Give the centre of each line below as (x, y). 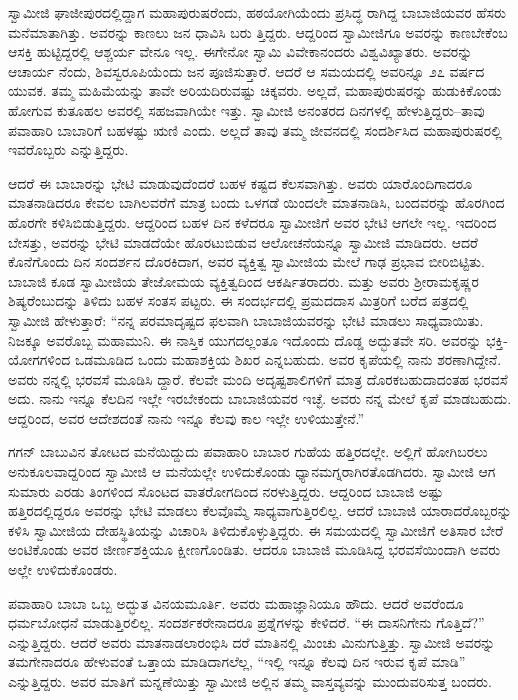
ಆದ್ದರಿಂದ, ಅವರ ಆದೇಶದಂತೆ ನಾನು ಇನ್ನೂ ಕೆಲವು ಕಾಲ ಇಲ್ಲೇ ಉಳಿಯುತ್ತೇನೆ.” (186, 417)
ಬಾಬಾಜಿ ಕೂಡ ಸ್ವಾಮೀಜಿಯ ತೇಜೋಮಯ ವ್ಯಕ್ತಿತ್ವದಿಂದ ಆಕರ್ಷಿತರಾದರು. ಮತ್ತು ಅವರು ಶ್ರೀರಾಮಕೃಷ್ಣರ (243, 280)
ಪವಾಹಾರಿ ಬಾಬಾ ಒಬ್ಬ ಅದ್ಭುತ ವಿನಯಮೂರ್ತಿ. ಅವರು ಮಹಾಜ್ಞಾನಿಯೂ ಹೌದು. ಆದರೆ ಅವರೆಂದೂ (236, 602)
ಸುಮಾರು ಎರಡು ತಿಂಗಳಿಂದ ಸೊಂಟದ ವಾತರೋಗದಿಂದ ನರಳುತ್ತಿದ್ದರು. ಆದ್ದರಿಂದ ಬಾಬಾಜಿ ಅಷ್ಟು (226, 490)
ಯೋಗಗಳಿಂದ (39, 359)
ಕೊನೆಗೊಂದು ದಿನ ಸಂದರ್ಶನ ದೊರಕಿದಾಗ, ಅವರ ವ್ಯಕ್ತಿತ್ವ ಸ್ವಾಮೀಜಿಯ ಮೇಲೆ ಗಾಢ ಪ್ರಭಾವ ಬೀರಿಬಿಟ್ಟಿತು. (246, 261)
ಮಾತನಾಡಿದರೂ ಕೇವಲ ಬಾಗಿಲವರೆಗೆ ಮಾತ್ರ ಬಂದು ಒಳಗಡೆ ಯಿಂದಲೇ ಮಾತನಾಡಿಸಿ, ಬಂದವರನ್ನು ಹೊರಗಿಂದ (256, 202)
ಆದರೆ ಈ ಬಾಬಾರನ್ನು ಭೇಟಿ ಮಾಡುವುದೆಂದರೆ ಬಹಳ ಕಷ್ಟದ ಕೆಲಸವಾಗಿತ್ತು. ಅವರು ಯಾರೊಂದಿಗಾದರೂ (240, 182)
